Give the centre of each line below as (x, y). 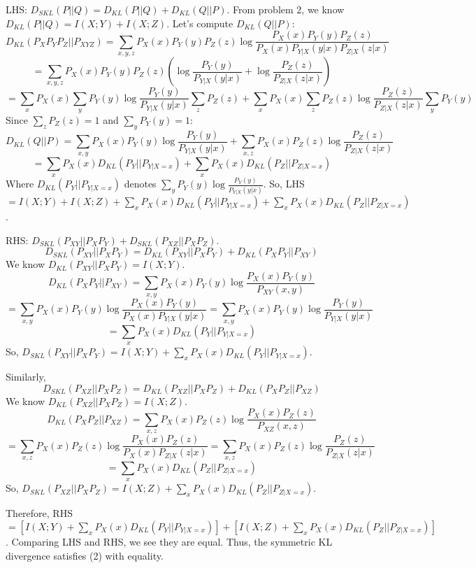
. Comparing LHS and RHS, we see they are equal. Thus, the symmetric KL (169, 541)
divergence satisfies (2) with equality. (85, 555)
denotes (140, 184)
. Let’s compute (200, 23)
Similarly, (26, 377)
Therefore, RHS (39, 513)
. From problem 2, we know (286, 9)
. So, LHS (284, 184)
